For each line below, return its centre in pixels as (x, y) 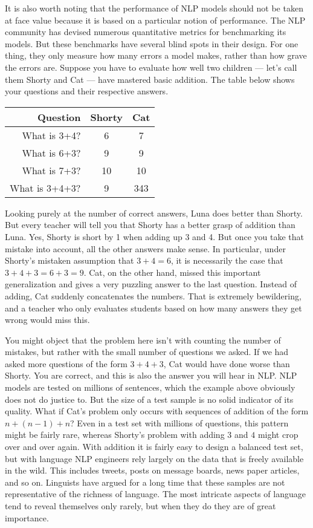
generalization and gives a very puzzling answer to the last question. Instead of (151, 284)
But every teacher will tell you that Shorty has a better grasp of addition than (150, 225)
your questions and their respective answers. (87, 91)
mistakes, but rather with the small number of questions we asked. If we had (147, 352)
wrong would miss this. (47, 320)
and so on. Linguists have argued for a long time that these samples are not (145, 482)
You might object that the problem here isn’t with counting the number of (143, 340)
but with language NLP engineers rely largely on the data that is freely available (154, 458)
